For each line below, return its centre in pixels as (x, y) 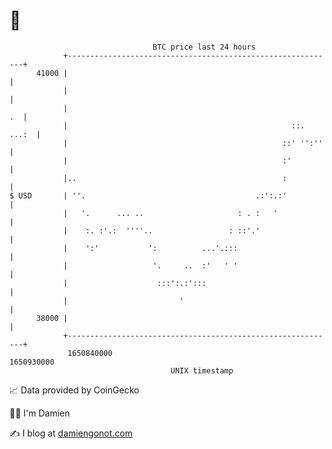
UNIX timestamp (202, 370)
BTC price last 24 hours (204, 47)
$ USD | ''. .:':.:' (148, 195)
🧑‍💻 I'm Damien (40, 413)
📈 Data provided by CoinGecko (74, 390)
